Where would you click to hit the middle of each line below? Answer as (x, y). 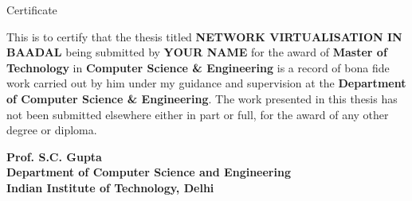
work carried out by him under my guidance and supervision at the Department (206, 83)
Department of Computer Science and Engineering (149, 172)
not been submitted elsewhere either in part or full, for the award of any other (198, 114)
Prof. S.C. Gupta (54, 156)
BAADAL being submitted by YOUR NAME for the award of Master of (197, 52)
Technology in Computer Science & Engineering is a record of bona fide (198, 67)
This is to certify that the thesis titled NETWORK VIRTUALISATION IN (204, 36)
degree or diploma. (52, 130)
